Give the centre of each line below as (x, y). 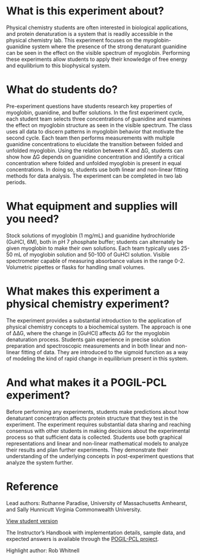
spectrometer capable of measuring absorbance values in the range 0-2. (96, 261)
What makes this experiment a (83, 291)
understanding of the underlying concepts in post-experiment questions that (100, 456)
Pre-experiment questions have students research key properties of (89, 106)
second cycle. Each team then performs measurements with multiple (90, 138)
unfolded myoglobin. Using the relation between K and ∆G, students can (95, 150)
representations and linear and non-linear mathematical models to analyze (97, 443)
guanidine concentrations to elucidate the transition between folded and (95, 144)
